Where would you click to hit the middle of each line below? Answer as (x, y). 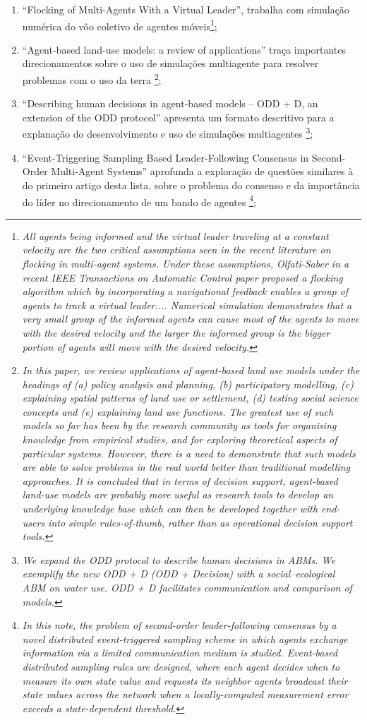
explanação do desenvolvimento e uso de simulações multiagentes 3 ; (168, 133)
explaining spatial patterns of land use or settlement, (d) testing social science (190, 398)
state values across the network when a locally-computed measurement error (185, 694)
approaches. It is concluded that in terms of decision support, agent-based (180, 480)
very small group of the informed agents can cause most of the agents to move (191, 319)
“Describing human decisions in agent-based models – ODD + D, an (170, 103)
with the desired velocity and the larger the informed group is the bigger (176, 332)
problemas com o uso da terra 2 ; (92, 79)
